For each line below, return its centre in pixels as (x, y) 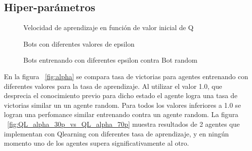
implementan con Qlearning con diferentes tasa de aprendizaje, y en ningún (117, 133)
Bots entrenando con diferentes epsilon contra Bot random (110, 60)
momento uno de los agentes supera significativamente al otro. (97, 143)
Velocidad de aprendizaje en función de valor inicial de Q (108, 27)
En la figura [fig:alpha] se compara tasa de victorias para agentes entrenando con (126, 76)
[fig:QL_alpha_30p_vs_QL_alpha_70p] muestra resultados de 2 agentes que (124, 124)
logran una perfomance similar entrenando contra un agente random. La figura (121, 114)
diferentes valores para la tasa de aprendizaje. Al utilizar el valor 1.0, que (113, 86)
